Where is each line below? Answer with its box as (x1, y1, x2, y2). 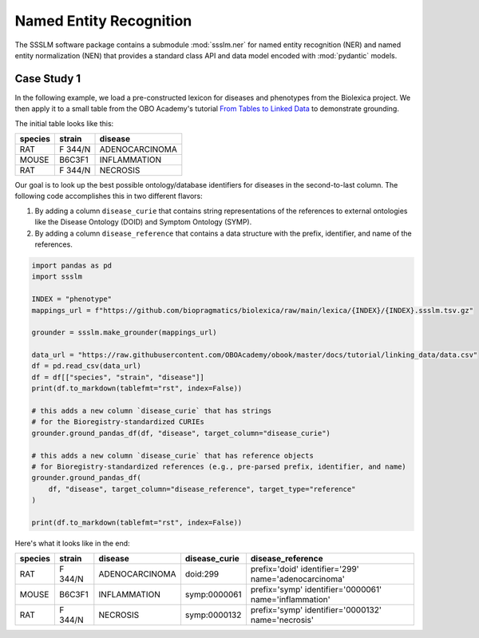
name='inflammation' (250, 594, 331, 605)
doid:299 (184, 569, 220, 580)
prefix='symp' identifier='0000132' (250, 604, 382, 616)
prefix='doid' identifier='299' (250, 564, 359, 575)
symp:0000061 (184, 589, 243, 600)
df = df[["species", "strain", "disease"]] (31, 372, 205, 382)
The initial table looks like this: (14, 118, 114, 128)
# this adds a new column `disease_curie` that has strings (31, 406, 272, 415)
